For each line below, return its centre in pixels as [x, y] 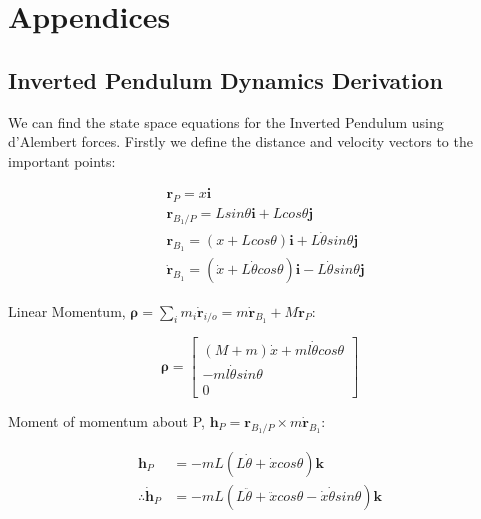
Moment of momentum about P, [106, 420]
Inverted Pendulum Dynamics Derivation [225, 79]
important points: [62, 160]
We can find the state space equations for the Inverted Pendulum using [226, 121]
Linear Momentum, [67, 310]
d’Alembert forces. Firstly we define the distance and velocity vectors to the [240, 141]
